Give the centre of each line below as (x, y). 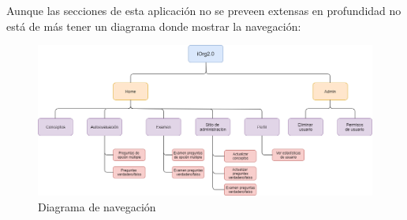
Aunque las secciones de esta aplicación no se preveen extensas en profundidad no (204, 10)
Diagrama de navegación (97, 206)
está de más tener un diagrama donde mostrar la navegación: (154, 26)
